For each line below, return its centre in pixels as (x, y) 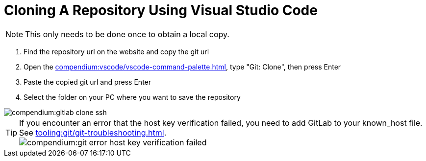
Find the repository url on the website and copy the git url (116, 51)
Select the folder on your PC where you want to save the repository (132, 97)
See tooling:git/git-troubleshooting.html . (93, 132)
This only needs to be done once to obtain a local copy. (127, 34)
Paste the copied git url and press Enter (88, 82)
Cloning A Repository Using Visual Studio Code (161, 10)
